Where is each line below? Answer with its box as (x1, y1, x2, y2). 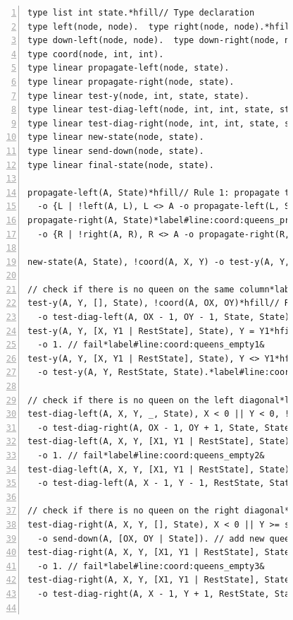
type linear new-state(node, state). (27, 132, 204, 143)
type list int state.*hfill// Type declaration (27, 8, 255, 18)
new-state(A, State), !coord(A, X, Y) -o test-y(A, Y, (27, 256, 290, 267)
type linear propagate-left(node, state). (27, 63, 230, 73)
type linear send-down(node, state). (27, 145, 204, 156)
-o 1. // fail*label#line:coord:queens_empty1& (37, 340, 265, 350)
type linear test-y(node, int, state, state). (27, 90, 249, 101)
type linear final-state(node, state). (27, 160, 214, 170)
